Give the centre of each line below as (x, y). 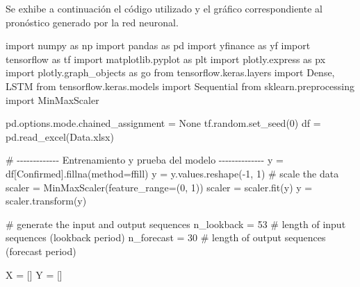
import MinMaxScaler (52, 99)
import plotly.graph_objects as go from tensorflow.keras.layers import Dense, (170, 72)
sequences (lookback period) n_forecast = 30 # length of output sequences (166, 237)
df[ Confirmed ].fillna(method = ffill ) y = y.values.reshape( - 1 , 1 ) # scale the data (172, 173)
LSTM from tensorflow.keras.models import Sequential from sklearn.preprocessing (180, 86)
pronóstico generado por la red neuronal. (92, 22)
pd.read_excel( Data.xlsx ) (60, 136)
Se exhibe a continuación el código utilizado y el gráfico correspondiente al (164, 8)
